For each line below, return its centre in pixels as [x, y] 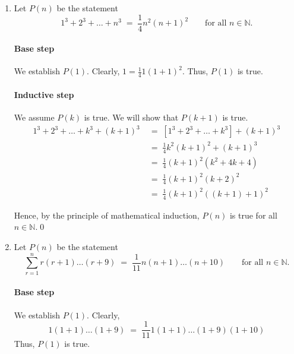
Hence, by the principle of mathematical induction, [107, 215]
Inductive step [44, 94]
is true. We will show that [131, 117]
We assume [34, 117]
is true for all [253, 215]
